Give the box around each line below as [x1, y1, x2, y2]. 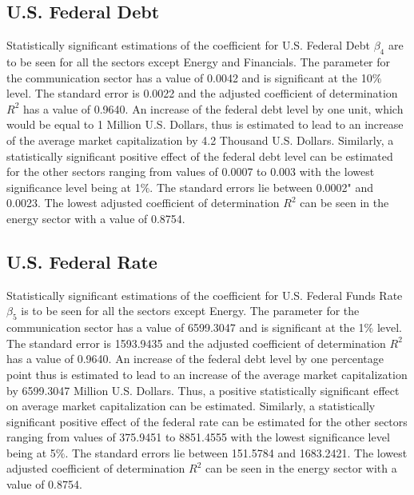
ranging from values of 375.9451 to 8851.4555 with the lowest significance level [6, 429, 390, 445]
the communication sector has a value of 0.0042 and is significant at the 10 [6, 69, 372, 86]
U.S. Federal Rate [6, 249, 157, 273]
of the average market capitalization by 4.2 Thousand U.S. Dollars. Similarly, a [6, 131, 394, 148]
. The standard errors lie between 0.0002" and [149, 178, 374, 195]
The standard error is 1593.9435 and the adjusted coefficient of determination [6, 334, 386, 351]
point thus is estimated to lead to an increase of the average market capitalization [6, 365, 408, 382]
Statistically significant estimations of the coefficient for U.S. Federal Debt [6, 37, 370, 54]
